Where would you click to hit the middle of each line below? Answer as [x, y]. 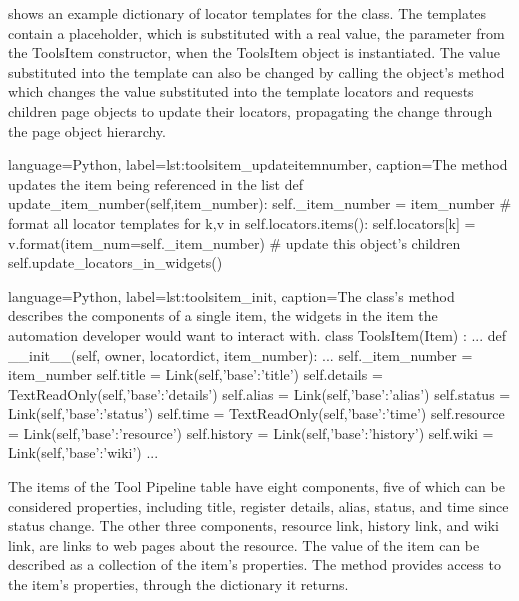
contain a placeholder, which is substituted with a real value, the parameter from [256, 32]
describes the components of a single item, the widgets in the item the [223, 315]
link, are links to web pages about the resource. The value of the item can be [244, 544]
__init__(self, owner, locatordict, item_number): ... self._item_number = [240, 354]
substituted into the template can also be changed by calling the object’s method [256, 71]
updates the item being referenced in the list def [156, 183]
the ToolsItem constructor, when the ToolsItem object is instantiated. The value [254, 52]
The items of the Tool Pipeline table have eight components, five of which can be [256, 486]
